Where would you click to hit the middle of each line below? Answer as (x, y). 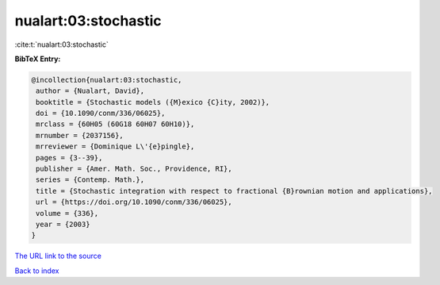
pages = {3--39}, (69, 158)
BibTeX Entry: (38, 59)
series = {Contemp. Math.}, (90, 180)
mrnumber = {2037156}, (80, 135)
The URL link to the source (58, 256)
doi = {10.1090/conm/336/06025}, (101, 114)
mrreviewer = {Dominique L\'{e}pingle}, (115, 146)
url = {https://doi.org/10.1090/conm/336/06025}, (134, 202)
